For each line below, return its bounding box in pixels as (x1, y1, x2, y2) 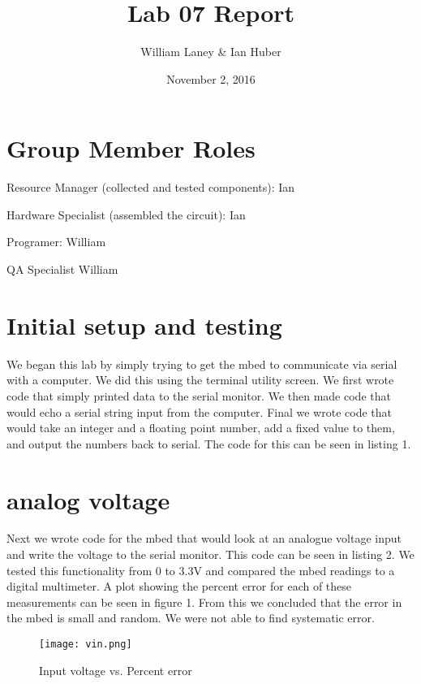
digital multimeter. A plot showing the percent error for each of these (6, 578, 352, 595)
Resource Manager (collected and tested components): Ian (6, 179, 295, 196)
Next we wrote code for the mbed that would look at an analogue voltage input (6, 530, 402, 547)
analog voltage (6, 483, 170, 516)
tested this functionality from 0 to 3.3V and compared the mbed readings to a (6, 561, 395, 578)
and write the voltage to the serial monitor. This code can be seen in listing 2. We (6, 546, 415, 563)
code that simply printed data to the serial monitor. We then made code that (6, 387, 391, 404)
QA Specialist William (6, 261, 118, 278)
